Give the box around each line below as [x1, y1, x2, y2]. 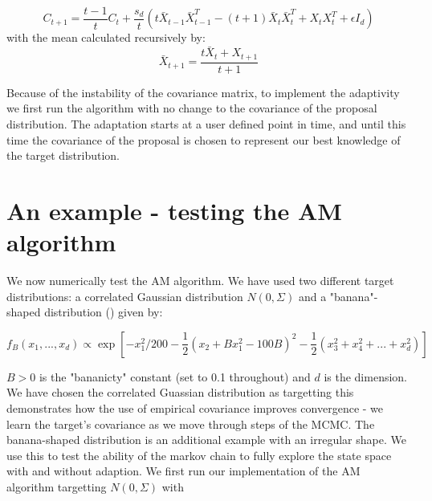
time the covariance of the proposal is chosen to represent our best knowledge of [6, 131, 401, 148]
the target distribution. [6, 147, 120, 164]
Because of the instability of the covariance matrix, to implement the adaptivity [6, 83, 400, 100]
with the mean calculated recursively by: [6, 29, 206, 46]
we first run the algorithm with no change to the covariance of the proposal [6, 100, 377, 116]
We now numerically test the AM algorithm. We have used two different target [6, 272, 394, 289]
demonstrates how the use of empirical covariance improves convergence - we [6, 400, 384, 417]
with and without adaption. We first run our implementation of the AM [6, 462, 361, 479]
